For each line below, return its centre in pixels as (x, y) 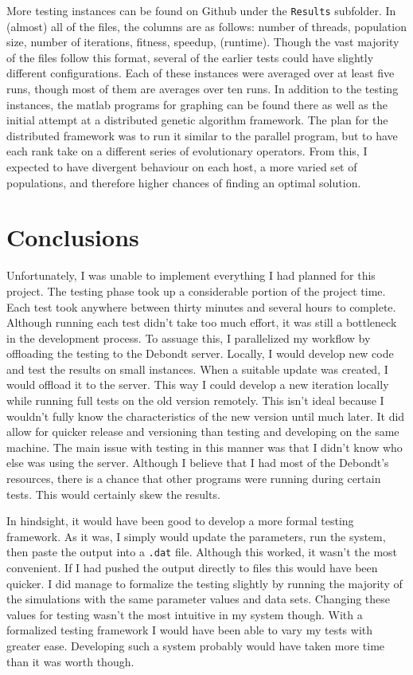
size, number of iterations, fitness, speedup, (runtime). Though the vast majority (203, 42)
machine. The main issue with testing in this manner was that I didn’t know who (205, 447)
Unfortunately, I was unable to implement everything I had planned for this (191, 275)
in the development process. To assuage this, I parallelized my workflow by (189, 337)
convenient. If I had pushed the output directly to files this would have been (192, 568)
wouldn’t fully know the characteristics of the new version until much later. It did (206, 416)
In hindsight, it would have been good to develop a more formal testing (180, 521)
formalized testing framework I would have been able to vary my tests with (190, 630)
